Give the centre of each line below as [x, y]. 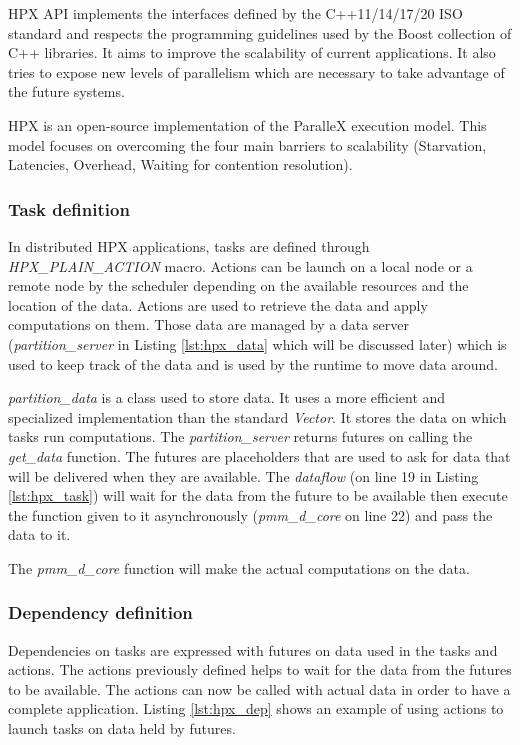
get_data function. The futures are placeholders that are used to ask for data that [259, 455]
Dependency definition [100, 612]
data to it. [39, 534]
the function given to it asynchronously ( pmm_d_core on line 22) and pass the [250, 514]
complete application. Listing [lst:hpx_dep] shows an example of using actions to [256, 708]
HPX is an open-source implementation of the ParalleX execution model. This [247, 124]
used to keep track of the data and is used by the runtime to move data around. [253, 363]
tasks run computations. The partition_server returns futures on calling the [240, 436]
